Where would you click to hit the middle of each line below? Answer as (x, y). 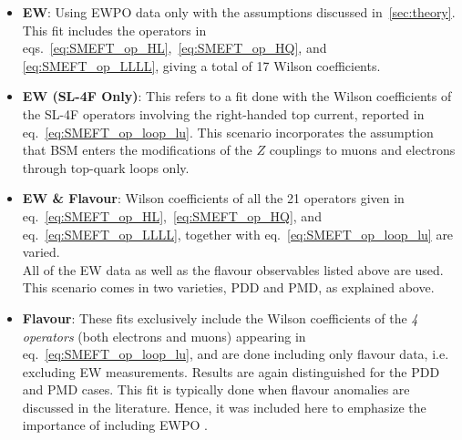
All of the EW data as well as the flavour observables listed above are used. (233, 269)
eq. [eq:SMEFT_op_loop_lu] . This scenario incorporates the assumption (228, 132)
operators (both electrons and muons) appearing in (164, 336)
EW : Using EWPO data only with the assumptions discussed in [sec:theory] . (239, 12)
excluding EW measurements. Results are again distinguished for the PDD (231, 371)
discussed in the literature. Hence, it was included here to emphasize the (224, 407)
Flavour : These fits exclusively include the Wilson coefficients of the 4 (220, 317)
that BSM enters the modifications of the (137, 150)
